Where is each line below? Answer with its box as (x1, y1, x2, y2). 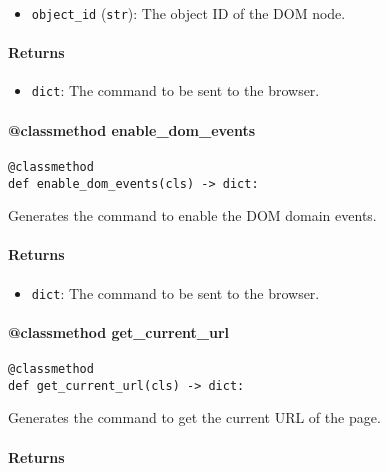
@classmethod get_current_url (8, 321, 230, 342)
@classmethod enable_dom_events (8, 119, 256, 140)
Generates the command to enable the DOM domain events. (8, 205, 377, 226)
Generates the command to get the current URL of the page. (8, 407, 381, 428)
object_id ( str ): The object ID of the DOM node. (31, 3, 346, 23)
